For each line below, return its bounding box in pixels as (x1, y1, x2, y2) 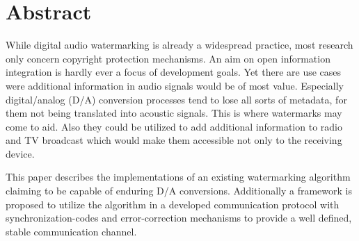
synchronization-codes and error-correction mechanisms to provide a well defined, (6, 210, 352, 225)
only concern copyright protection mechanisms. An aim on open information (6, 51, 330, 65)
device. (6, 146, 35, 160)
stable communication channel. (6, 224, 137, 238)
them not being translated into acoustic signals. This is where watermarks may (6, 106, 342, 120)
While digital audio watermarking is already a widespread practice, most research (6, 38, 353, 52)
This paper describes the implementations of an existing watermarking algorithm (6, 169, 351, 184)
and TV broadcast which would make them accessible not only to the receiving (6, 133, 342, 147)
